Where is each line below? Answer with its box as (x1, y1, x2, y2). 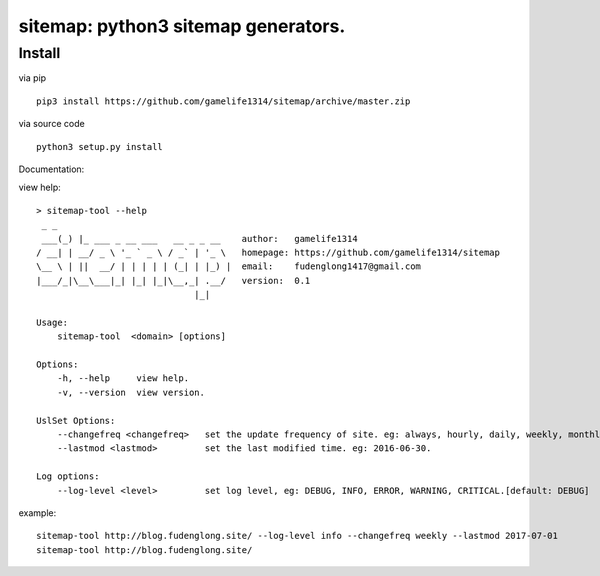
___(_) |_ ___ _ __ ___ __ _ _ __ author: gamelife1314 (41, 233, 359, 244)
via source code (18, 118, 85, 130)
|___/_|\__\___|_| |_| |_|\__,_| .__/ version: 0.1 (36, 275, 311, 286)
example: (18, 506, 57, 519)
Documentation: (18, 163, 85, 175)
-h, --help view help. (56, 373, 190, 384)
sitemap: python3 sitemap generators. (18, 15, 346, 37)
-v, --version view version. (56, 386, 205, 398)
